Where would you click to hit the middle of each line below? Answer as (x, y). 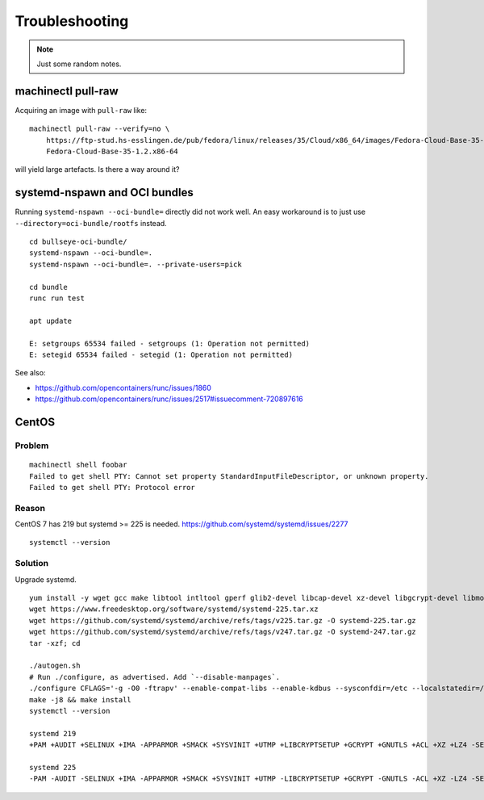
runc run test (57, 298)
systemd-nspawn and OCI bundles (104, 193)
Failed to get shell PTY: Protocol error (112, 487)
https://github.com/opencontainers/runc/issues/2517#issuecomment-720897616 (169, 399)
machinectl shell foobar (78, 465)
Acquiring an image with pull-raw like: (81, 110)
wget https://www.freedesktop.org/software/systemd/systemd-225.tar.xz (174, 609)
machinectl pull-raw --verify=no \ (100, 129)
